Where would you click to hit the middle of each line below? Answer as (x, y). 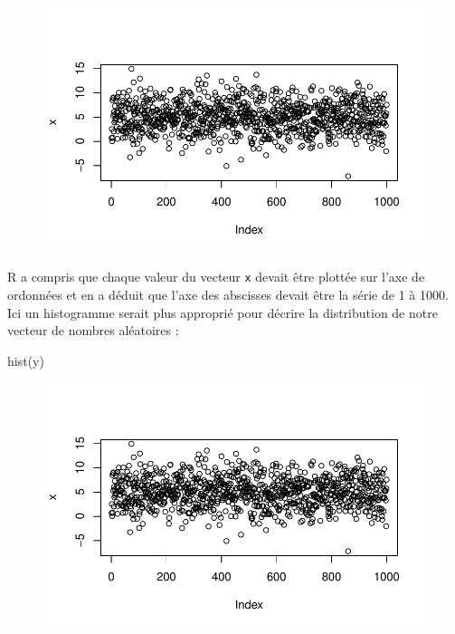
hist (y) (26, 360)
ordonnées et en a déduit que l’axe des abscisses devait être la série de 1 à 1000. (228, 295)
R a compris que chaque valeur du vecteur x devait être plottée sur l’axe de (216, 277)
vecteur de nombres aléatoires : (93, 330)
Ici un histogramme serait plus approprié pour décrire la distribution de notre (223, 312)
